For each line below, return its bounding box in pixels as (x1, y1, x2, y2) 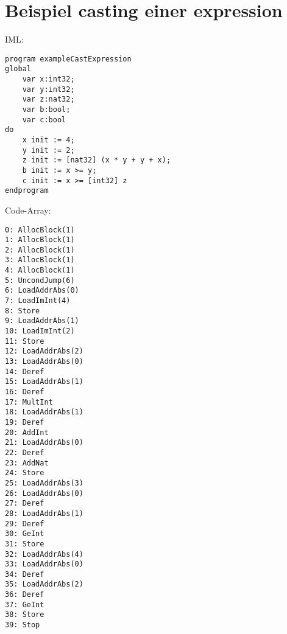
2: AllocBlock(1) (5, 245, 75, 254)
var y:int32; (22, 85, 75, 94)
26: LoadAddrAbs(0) (5, 489, 83, 498)
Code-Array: (5, 203, 51, 216)
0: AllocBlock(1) (5, 225, 75, 234)
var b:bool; (22, 105, 71, 114)
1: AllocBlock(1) (5, 235, 75, 245)
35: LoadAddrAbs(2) (5, 580, 83, 589)
